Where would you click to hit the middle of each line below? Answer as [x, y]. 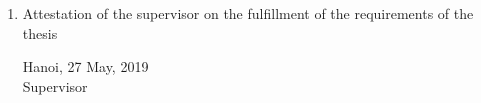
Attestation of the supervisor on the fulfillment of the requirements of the [248, 13]
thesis [40, 32]
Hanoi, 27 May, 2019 [85, 66]
